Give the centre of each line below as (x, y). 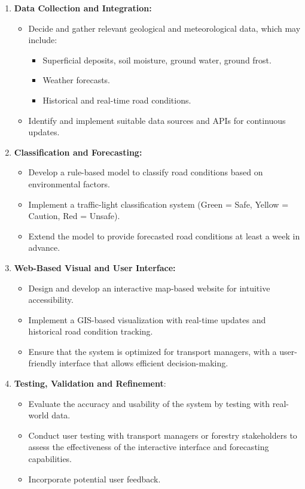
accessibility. (51, 300)
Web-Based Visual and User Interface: (95, 267)
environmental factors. (69, 183)
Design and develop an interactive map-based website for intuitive (149, 288)
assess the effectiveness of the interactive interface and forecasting (149, 447)
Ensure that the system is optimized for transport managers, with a (152, 351)
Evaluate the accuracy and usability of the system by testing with (149, 403)
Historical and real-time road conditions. (117, 100)
